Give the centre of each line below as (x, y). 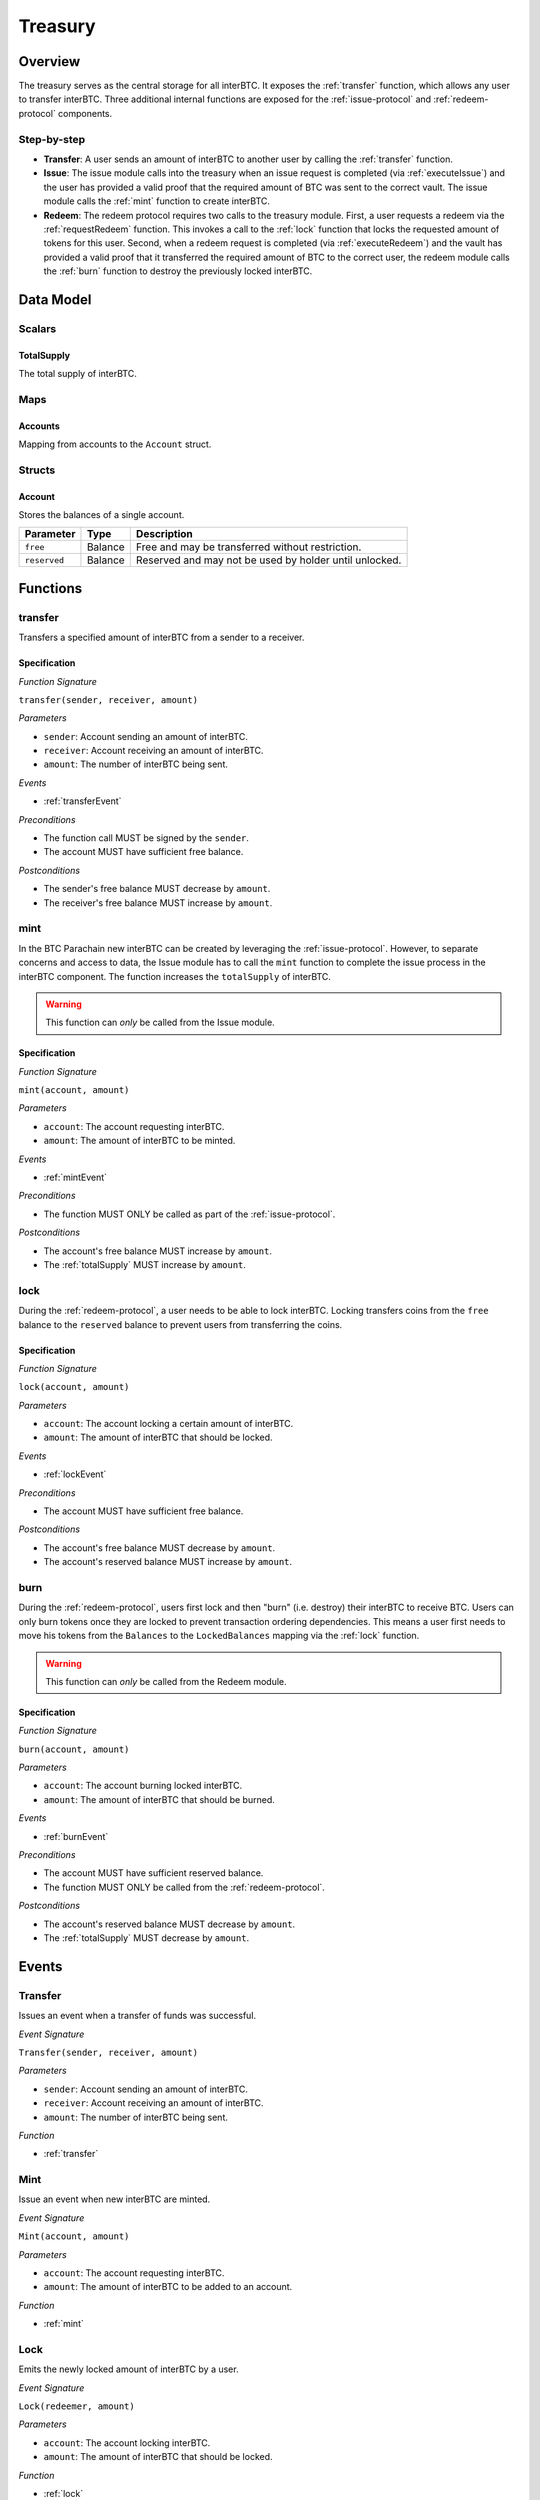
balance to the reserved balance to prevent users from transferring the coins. (180, 1324)
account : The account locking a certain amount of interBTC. (168, 1424)
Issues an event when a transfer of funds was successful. (137, 2016)
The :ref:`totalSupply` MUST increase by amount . (145, 1264)
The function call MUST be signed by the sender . (146, 838)
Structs (37, 470)
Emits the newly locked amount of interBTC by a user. (128, 2369)
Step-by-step (52, 139)
